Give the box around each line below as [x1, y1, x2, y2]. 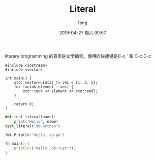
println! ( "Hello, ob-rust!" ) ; [14, 146, 76, 151]
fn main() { [5, 141, 30, 146]
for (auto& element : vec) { [14, 84, 74, 89]
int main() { [5, 76, 32, 80]
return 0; [14, 102, 34, 107]
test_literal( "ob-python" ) [5, 124, 61, 129]
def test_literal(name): [5, 114, 56, 119]
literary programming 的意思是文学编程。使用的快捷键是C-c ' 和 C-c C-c [5, 53, 152, 59]
